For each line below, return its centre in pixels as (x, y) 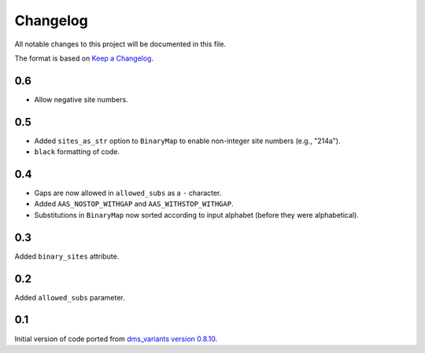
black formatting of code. (77, 152)
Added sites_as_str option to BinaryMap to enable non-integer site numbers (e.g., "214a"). (187, 141)
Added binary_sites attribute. (67, 256)
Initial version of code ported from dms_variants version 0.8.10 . (116, 339)
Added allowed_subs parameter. (70, 297)
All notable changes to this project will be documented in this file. (120, 44)
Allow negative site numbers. (81, 99)
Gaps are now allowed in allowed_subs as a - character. (128, 193)
